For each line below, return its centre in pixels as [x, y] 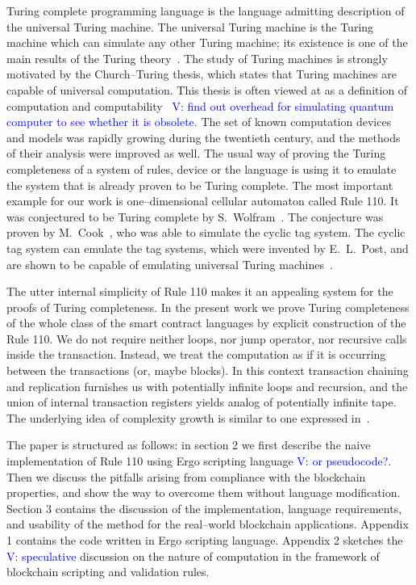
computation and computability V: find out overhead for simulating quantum [200, 105]
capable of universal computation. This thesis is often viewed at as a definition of [207, 89]
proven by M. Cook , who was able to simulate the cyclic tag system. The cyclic [206, 232]
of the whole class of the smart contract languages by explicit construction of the [206, 323]
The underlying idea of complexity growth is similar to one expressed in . [188, 417]
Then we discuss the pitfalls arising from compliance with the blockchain [186, 476]
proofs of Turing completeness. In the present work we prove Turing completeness [208, 307]
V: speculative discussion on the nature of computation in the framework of [193, 556]
